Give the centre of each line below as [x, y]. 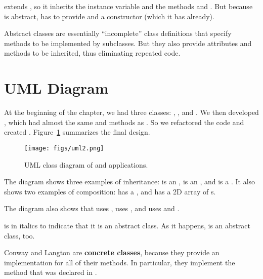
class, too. [19, 235]
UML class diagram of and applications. [86, 164]
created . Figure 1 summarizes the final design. [77, 132]
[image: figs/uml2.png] [64, 148]
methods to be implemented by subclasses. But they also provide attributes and [128, 43]
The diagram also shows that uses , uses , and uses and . [92, 208]
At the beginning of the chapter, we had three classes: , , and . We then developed [131, 112]
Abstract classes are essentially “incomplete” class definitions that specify [118, 33]
